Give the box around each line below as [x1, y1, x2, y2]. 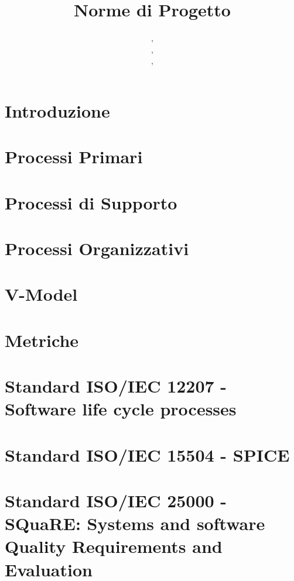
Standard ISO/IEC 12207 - [5, 374, 227, 398]
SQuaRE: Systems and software [5, 511, 265, 535]
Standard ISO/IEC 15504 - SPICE [5, 442, 290, 466]
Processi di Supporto [5, 190, 177, 214]
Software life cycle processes [5, 397, 237, 421]
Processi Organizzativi [5, 236, 189, 260]
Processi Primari [5, 145, 143, 169]
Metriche [5, 328, 79, 352]
